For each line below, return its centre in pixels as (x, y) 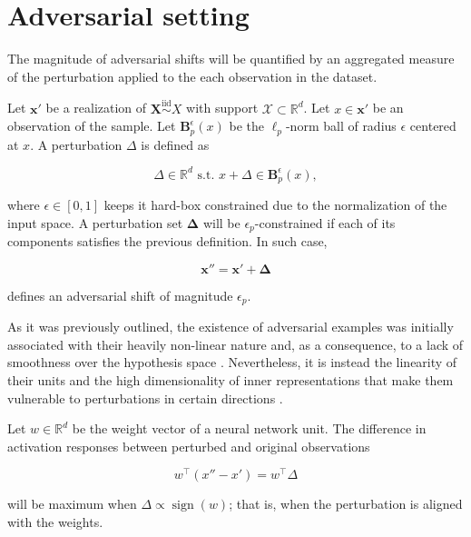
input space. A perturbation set (95, 222)
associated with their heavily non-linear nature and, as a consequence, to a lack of (235, 344)
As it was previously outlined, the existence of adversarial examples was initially (231, 327)
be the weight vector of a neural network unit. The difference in (249, 428)
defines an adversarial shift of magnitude (120, 295)
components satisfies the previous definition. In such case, (167, 241)
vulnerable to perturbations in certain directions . (145, 398)
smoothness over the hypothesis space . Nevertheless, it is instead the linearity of (232, 362)
